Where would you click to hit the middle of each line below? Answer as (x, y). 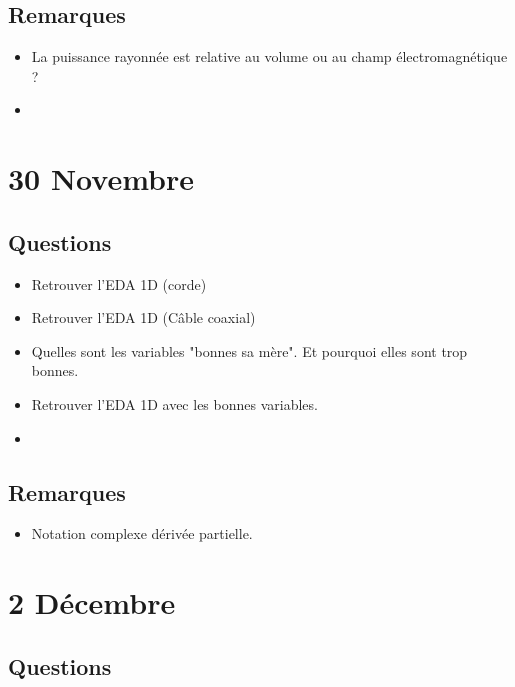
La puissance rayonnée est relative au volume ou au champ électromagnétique (269, 56)
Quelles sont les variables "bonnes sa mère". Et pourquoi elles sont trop (249, 350)
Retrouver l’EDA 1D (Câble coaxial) (143, 317)
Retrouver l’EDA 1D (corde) (119, 283)
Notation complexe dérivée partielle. (142, 533)
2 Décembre (92, 602)
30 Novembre (101, 178)
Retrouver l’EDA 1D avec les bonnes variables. (174, 403)
